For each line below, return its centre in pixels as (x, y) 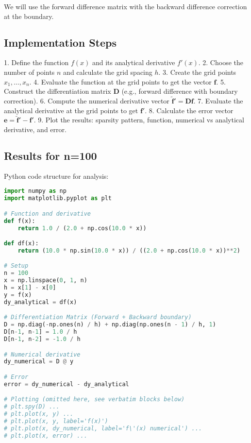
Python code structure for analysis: (56, 176)
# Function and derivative (47, 213)
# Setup (16, 266)
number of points (29, 72)
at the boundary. (29, 16)
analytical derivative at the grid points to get (71, 110)
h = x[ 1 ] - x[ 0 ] (30, 288)
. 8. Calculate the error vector (189, 110)
